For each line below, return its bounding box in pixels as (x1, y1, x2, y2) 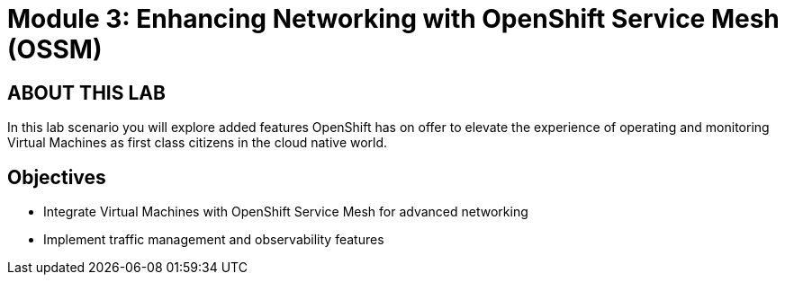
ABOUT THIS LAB (7, 81, 166, 104)
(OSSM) (7, 34, 103, 65)
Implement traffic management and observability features (43, 232, 384, 248)
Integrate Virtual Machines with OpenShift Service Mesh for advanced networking (43, 204, 528, 220)
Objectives (7, 165, 106, 189)
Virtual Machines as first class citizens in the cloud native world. (7, 135, 388, 151)
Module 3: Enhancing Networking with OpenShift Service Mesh (7, 4, 780, 34)
